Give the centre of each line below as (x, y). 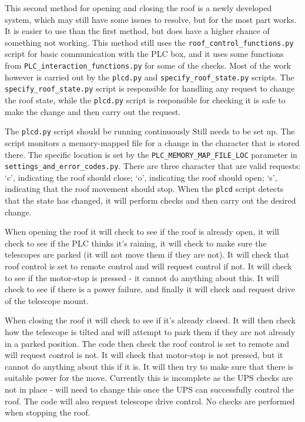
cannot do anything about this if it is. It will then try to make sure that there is (149, 366)
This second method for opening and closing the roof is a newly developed (138, 8)
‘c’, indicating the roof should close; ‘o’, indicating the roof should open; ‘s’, (141, 177)
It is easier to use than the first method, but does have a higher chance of (137, 31)
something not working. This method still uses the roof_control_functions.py (149, 42)
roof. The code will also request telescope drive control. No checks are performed (150, 401)
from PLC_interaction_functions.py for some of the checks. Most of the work (148, 65)
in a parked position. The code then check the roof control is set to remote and (147, 343)
